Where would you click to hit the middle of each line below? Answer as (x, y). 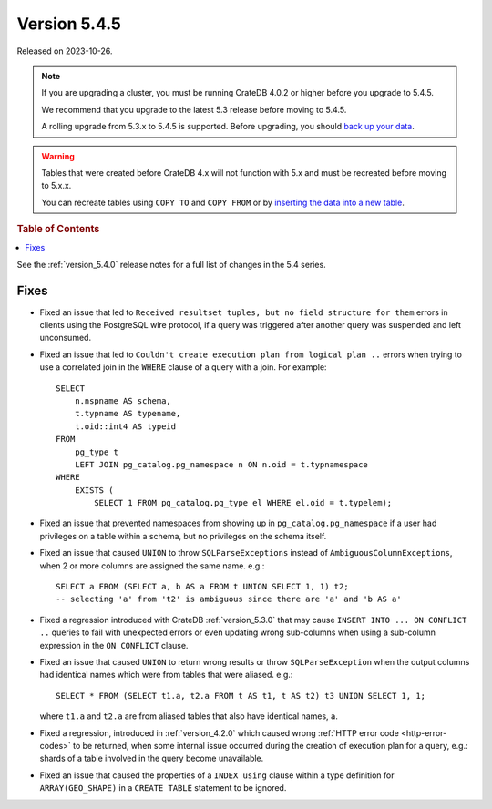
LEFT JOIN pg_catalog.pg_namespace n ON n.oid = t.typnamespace (221, 464)
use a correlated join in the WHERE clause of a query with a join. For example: (183, 367)
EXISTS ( (94, 490)
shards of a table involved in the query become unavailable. (152, 758)
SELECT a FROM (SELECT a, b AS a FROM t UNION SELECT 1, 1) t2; (203, 587)
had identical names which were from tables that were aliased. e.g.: (166, 675)
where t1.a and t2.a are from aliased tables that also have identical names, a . (189, 716)
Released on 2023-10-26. (65, 51)
